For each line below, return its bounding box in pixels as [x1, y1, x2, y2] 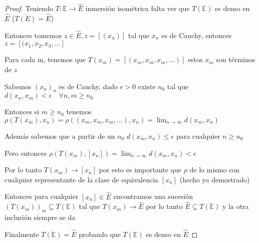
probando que [79, 229, 121, 239]
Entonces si [5, 106, 40, 117]
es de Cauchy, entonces [161, 30, 231, 40]
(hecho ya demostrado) [179, 174, 250, 184]
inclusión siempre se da [5, 212, 76, 222]
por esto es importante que [99, 164, 181, 175]
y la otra [222, 201, 249, 211]
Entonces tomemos [5, 30, 62, 40]
